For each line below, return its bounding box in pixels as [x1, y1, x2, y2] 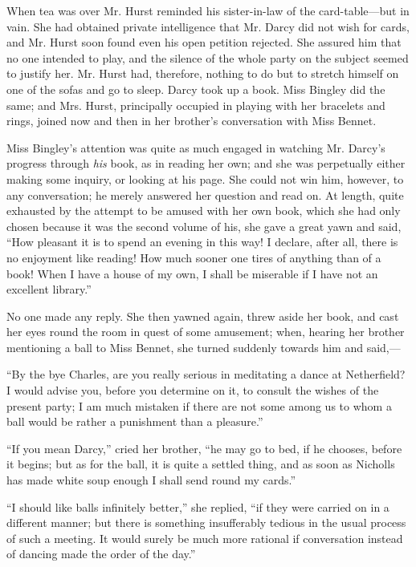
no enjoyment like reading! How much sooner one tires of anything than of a [6, 249, 381, 265]
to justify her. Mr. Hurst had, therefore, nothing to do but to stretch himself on [6, 65, 399, 82]
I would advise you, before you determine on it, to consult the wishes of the [6, 382, 379, 399]
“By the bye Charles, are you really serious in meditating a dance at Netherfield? [6, 366, 406, 383]
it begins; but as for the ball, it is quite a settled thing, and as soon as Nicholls [6, 456, 395, 472]
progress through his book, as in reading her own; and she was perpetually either [6, 155, 406, 172]
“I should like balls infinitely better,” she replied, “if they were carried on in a [6, 498, 389, 515]
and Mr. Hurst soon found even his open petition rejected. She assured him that [6, 34, 402, 51]
